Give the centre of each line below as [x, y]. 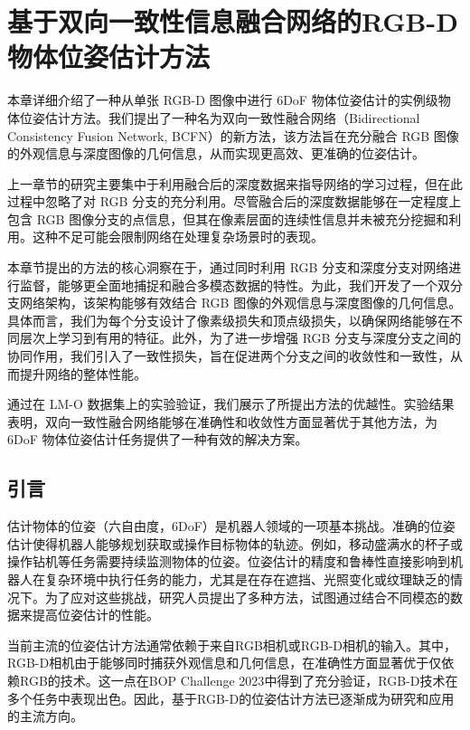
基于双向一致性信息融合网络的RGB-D [233, 21]
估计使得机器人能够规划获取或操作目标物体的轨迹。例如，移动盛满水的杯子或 [235, 543]
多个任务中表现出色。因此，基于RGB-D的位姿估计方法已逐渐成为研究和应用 [231, 698]
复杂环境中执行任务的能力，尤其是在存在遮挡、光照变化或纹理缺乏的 [247, 578]
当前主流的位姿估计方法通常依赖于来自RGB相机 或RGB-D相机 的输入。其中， [232, 645]
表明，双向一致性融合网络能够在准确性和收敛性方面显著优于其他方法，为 [222, 421]
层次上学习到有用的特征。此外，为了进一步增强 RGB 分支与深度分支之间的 [240, 338]
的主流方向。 [45, 716]
